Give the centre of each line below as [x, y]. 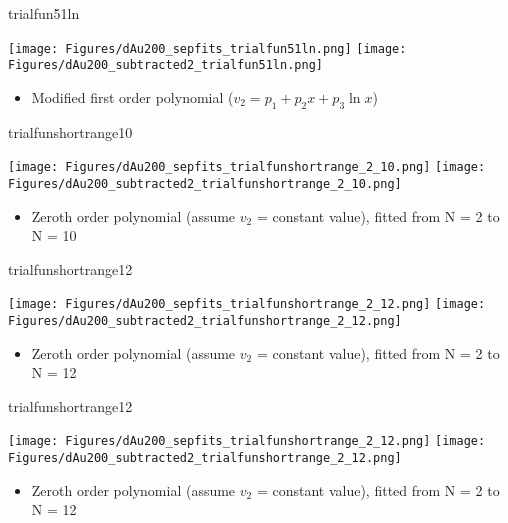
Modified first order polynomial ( [132, 96]
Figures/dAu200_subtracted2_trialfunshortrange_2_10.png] [205, 183]
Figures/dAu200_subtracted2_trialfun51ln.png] [165, 65]
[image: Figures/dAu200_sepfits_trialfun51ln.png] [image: [207, 48]
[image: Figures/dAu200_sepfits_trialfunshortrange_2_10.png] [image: [247, 167]
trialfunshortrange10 [70, 131]
